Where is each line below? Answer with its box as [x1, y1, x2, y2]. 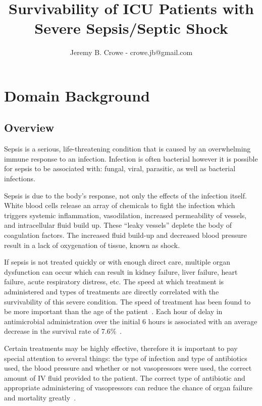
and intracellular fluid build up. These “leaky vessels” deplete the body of [4, 220, 232, 230]
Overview [4, 120, 55, 135]
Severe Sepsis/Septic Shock [34, 18, 228, 38]
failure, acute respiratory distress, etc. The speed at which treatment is [4, 276, 224, 287]
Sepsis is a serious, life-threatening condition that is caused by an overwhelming [4, 143, 251, 154]
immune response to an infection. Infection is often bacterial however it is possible [4, 153, 258, 164]
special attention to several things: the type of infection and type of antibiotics [4, 352, 247, 363]
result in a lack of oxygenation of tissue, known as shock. [4, 239, 180, 250]
